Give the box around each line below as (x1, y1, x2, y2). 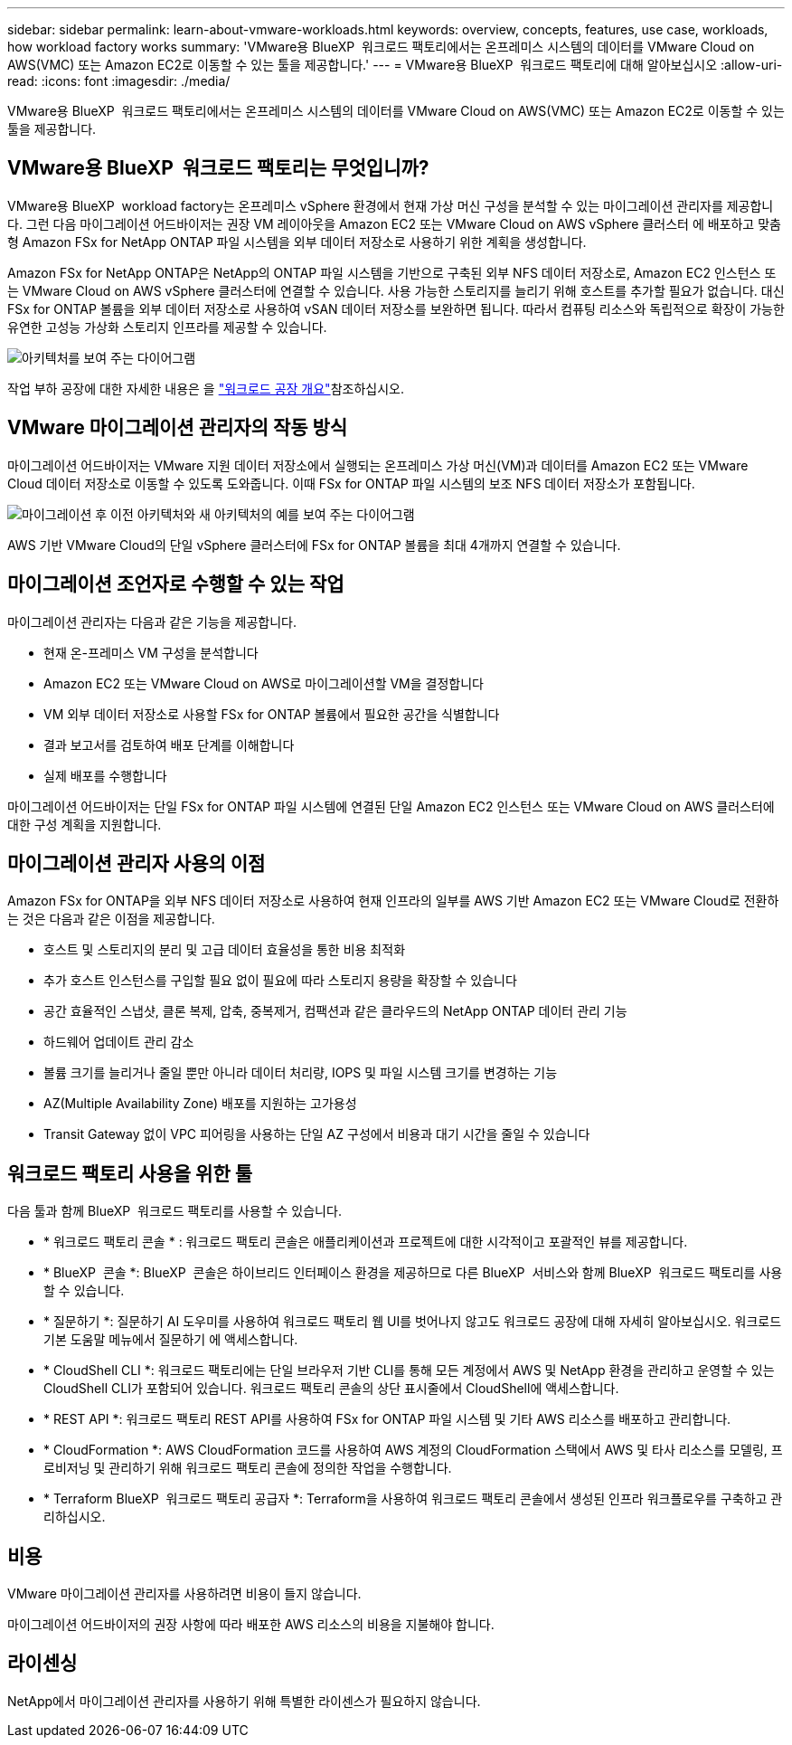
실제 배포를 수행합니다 (43, 767, 167, 783)
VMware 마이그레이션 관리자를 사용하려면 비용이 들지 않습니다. (7, 1586, 362, 1602)
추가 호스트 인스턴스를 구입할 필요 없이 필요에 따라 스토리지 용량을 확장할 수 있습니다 (43, 972, 517, 989)
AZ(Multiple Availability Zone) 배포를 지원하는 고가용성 (43, 1095, 357, 1112)
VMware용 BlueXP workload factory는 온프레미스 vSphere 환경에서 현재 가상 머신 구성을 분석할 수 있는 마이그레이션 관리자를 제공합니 (7, 197, 774, 213)
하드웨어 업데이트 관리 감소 (43, 1034, 194, 1050)
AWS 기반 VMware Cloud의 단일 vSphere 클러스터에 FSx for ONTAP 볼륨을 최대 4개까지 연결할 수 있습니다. (7, 536, 621, 553)
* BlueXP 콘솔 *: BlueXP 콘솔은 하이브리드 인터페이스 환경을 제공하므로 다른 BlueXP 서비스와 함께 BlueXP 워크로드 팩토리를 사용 (43, 1265, 783, 1281)
